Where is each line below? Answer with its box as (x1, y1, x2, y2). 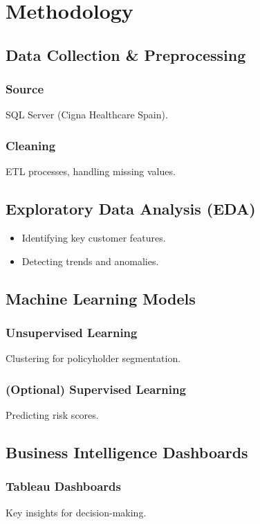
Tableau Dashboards (6, 478, 121, 495)
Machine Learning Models (6, 287, 196, 309)
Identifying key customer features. (21, 230, 166, 244)
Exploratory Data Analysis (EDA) (6, 198, 256, 219)
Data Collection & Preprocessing (6, 44, 246, 65)
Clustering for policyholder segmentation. (6, 351, 181, 365)
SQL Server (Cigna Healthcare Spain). (6, 107, 168, 122)
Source (6, 80, 44, 98)
